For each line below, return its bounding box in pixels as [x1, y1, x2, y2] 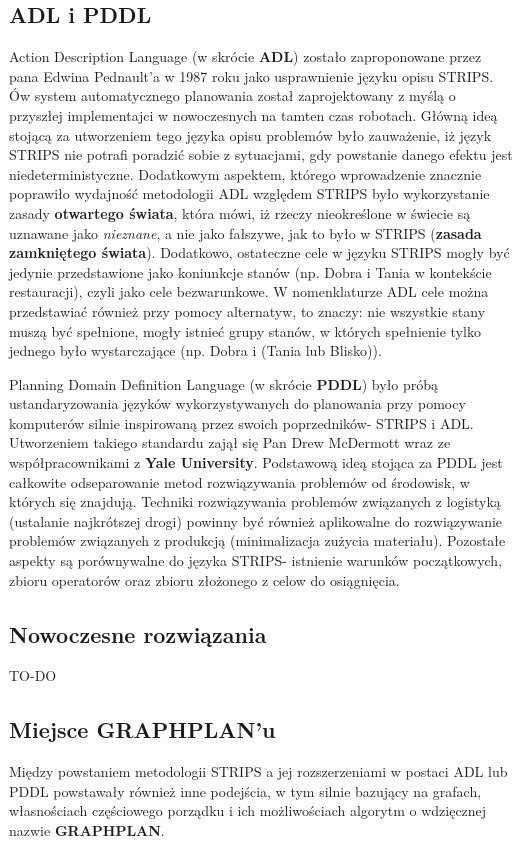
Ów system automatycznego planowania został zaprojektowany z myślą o [9, 85, 456, 106]
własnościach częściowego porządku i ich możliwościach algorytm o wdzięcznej [9, 800, 487, 821]
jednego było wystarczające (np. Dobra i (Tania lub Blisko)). [9, 340, 382, 361]
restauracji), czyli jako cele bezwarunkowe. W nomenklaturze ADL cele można [9, 281, 489, 302]
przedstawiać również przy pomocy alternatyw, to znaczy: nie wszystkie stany [9, 300, 486, 321]
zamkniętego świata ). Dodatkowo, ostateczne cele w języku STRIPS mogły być [9, 242, 510, 263]
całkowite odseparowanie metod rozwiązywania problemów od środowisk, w [9, 471, 470, 492]
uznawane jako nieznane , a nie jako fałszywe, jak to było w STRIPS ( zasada [9, 222, 482, 243]
